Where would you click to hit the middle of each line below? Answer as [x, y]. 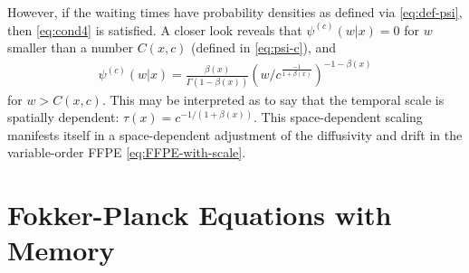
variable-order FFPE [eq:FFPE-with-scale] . [127, 152]
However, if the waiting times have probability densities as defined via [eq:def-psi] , [235, 12]
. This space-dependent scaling [338, 117]
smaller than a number [70, 47]
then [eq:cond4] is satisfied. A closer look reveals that [155, 29]
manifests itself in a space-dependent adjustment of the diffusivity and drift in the [235, 134]
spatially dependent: [63, 117]
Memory [61, 250]
